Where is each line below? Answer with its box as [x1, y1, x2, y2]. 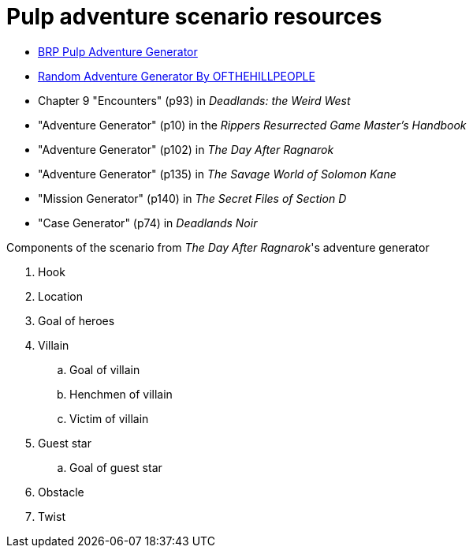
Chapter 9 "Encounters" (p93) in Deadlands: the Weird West [38, 93, 351, 107]
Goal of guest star [69, 460, 162, 474]
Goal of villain [69, 362, 140, 376]
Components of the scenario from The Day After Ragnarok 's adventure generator [6, 240, 430, 254]
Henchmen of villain [69, 387, 173, 401]
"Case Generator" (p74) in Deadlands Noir [38, 215, 258, 230]
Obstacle [38, 485, 84, 499]
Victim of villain [69, 411, 149, 425]
